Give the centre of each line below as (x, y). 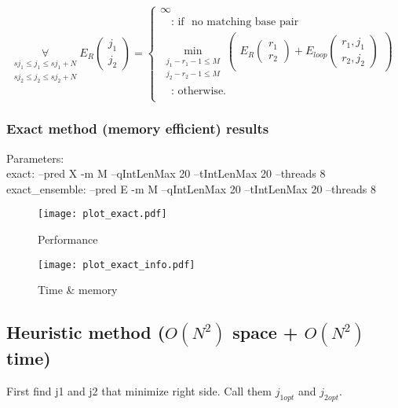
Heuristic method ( (86, 332)
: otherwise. (198, 91)
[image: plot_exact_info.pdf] (117, 265)
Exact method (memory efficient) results (138, 129)
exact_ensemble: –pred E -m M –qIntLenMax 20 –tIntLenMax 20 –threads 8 (191, 188)
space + (265, 332)
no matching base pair (245, 22)
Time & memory (78, 290)
